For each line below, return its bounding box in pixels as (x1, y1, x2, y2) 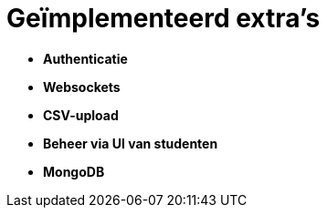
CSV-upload (43, 107, 119, 123)
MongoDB (43, 163, 105, 179)
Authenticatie (43, 50, 128, 67)
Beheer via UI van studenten (43, 135, 218, 151)
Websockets (43, 78, 121, 95)
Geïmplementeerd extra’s (6, 3, 321, 34)
